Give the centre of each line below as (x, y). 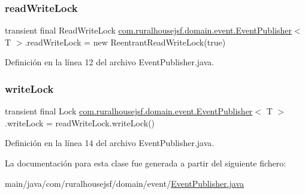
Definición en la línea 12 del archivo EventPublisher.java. (110, 62)
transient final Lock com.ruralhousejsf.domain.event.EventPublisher (129, 111)
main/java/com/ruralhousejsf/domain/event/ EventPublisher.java (125, 183)
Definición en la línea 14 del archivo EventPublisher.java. (110, 143)
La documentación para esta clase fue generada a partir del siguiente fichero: (146, 163)
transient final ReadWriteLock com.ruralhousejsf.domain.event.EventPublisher (148, 30)
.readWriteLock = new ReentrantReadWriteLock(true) (125, 42)
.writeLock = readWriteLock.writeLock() (80, 122)
